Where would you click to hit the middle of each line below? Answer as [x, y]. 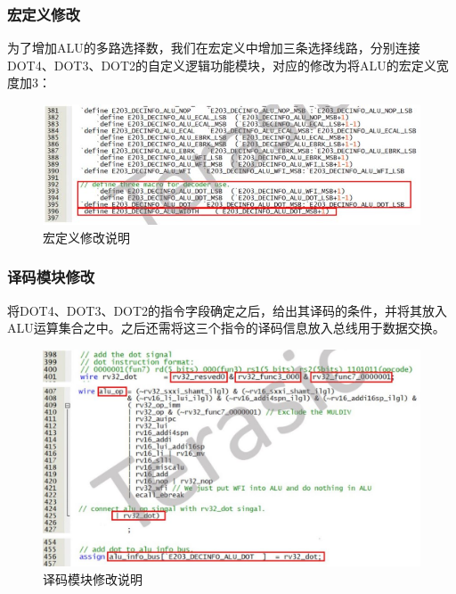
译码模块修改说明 [93, 578]
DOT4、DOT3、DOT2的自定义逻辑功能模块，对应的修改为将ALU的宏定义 [222, 65]
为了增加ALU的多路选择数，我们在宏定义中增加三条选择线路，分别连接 [214, 48]
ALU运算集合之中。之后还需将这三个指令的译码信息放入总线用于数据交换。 [226, 328]
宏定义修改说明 [86, 237]
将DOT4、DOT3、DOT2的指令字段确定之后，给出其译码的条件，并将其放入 [228, 310]
